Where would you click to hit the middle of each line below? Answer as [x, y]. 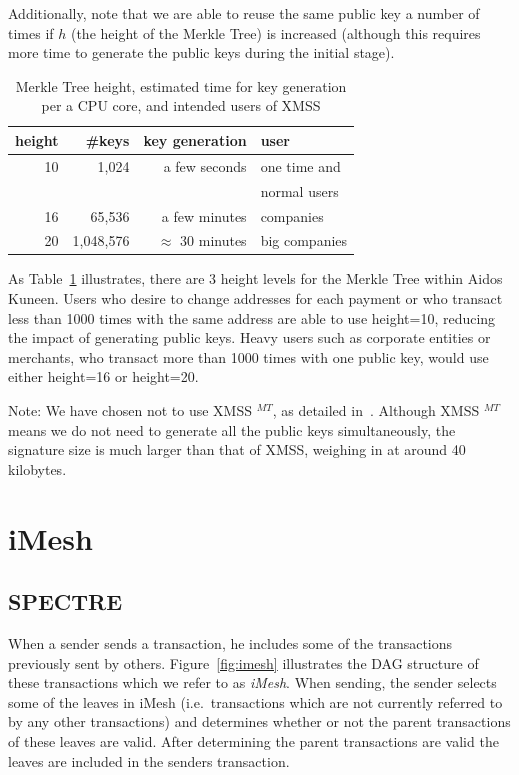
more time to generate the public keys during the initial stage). [201, 52]
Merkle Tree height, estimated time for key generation [181, 85]
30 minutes [213, 240]
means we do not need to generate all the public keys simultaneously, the [232, 429]
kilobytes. [37, 468]
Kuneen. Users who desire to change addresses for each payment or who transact [255, 298]
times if [31, 32]
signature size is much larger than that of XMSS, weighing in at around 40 [237, 449]
